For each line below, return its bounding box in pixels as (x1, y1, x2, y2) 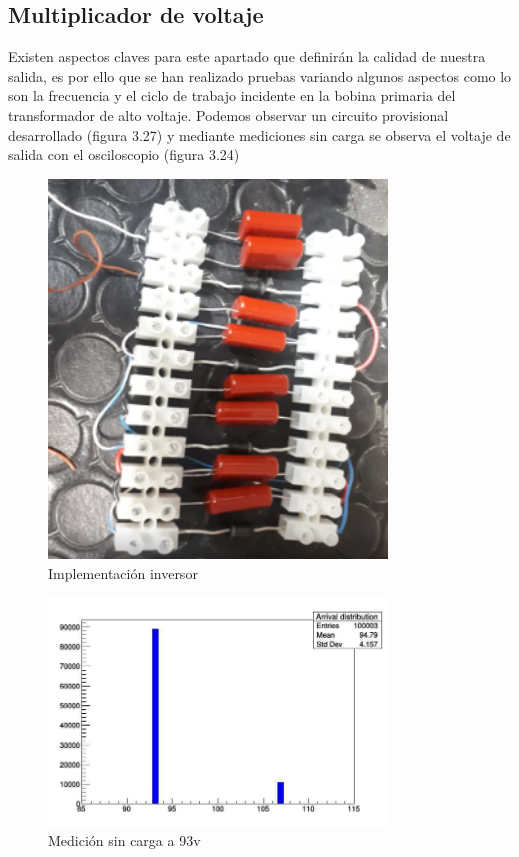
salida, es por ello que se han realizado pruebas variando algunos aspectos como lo (8, 65, 512, 86)
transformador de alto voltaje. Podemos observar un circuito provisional (8, 104, 449, 125)
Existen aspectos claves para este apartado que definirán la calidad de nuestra (8, 46, 486, 67)
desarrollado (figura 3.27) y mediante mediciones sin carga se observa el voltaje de (8, 124, 511, 145)
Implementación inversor (48, 562, 198, 583)
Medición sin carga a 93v (48, 830, 201, 851)
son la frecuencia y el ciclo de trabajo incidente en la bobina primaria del (8, 85, 456, 106)
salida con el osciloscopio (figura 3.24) (8, 144, 240, 165)
